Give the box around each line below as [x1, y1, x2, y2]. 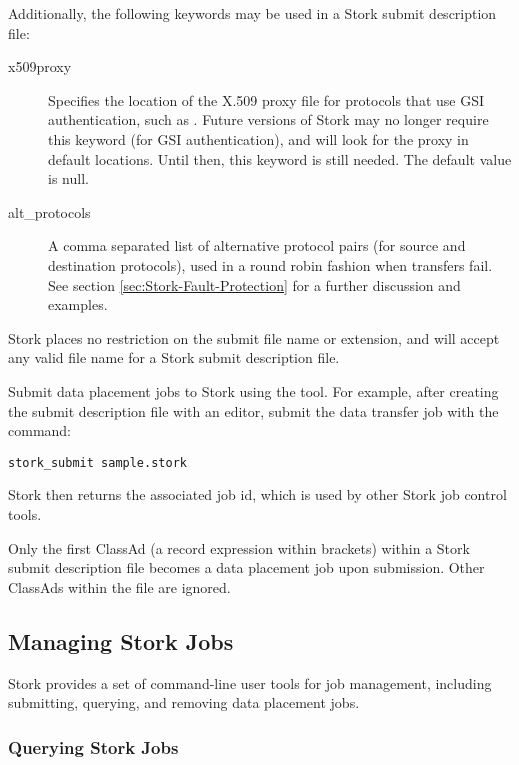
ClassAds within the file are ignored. [8, 576, 231, 597]
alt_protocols [8, 201, 91, 222]
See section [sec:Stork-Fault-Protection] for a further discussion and [48, 274, 461, 295]
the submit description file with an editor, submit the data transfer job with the [8, 400, 499, 421]
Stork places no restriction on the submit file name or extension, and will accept [8, 327, 500, 348]
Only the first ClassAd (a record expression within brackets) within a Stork [8, 537, 470, 558]
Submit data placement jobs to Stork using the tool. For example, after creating [8, 380, 499, 401]
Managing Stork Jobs [8, 625, 234, 656]
